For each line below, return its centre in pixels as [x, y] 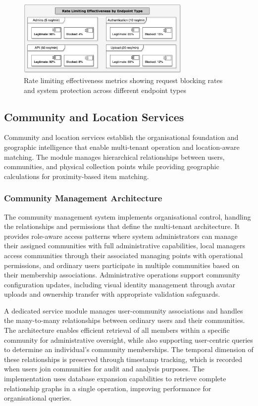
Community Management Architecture [83, 198]
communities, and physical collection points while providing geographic [112, 166]
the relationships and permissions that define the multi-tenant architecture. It [122, 226]
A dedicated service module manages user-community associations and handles [124, 310]
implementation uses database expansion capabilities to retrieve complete [115, 379]
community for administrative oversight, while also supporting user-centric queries [129, 339]
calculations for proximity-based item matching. [77, 176]
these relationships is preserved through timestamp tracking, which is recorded [123, 359]
